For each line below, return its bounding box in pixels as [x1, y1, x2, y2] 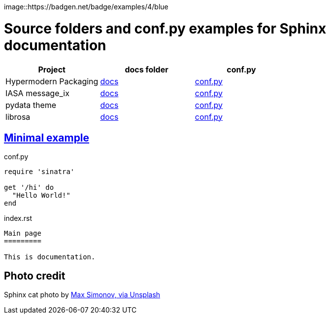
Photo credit [4, 269, 66, 282]
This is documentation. [4, 253, 96, 261]
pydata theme [5, 100, 57, 110]
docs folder [125, 64, 168, 74]
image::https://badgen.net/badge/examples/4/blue [4, 2, 168, 11]
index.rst [4, 214, 32, 223]
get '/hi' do [4, 183, 54, 192]
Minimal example [4, 131, 90, 144]
